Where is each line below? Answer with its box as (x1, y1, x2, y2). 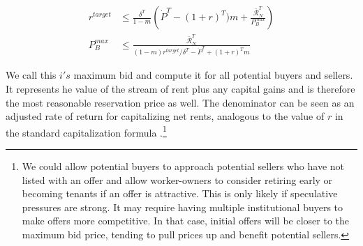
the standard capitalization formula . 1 (6, 123, 167, 139)
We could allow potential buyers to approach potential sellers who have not (22, 159, 344, 174)
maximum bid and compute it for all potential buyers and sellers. (73, 68, 353, 82)
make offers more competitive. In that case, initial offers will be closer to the (22, 213, 350, 228)
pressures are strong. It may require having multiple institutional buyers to (22, 199, 343, 214)
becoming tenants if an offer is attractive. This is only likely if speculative (22, 186, 338, 201)
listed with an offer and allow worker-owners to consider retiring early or (22, 172, 333, 187)
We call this (6, 68, 57, 82)
